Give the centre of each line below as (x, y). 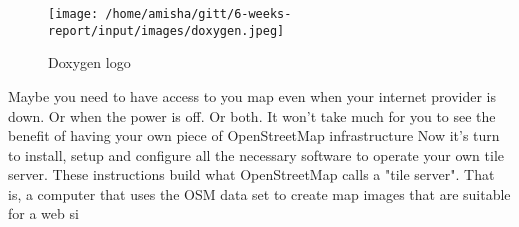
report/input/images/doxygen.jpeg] (166, 30)
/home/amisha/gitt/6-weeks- (198, 14)
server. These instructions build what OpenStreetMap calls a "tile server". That (251, 174)
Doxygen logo (89, 62)
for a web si (43, 213)
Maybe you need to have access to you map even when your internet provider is (252, 95)
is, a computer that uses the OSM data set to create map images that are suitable (259, 193)
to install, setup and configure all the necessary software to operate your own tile (256, 154)
